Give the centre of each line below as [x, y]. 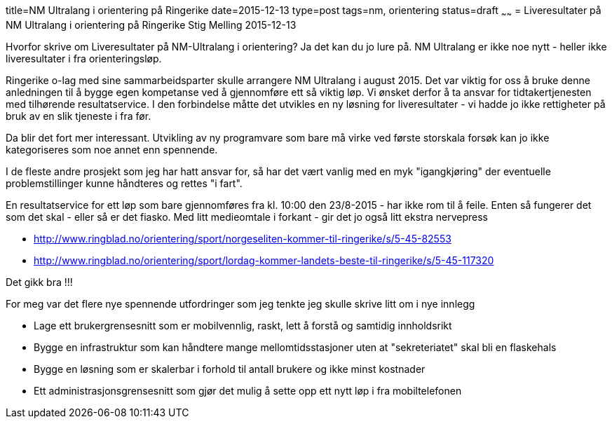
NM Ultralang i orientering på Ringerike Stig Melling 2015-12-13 [151, 25]
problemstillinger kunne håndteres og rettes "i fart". [124, 183]
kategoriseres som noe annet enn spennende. [112, 149]
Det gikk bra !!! [39, 282]
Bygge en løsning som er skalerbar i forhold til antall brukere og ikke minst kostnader [230, 369]
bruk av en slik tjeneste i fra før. [79, 116]
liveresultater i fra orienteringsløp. [84, 58]
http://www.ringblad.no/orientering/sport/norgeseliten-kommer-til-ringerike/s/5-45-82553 [243, 238]
